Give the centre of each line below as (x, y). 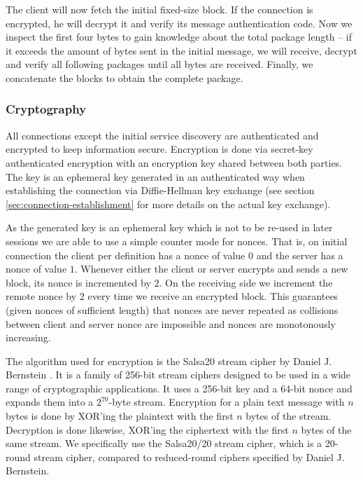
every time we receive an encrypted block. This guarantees (213, 296)
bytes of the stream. (289, 416)
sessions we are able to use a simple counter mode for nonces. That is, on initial (177, 241)
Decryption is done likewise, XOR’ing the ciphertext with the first (147, 429)
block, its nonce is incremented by (78, 282)
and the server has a (300, 255)
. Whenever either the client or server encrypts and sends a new (211, 269)
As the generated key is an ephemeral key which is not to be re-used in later (169, 227)
